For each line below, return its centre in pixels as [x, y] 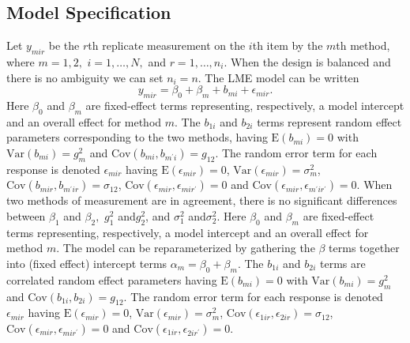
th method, [363, 45]
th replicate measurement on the [167, 45]
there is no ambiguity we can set [85, 77]
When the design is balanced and [310, 62]
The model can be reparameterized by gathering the [189, 248]
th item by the [288, 45]
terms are [342, 263]
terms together [364, 248]
